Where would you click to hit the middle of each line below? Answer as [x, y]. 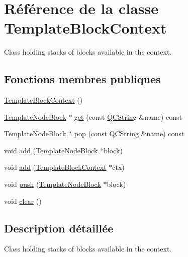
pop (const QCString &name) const [129, 134]
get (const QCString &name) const [128, 116]
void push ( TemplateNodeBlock [53, 184]
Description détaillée [59, 228]
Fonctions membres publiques [82, 79]
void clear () [23, 201]
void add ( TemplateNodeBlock [51, 150]
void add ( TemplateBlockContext [55, 167]
